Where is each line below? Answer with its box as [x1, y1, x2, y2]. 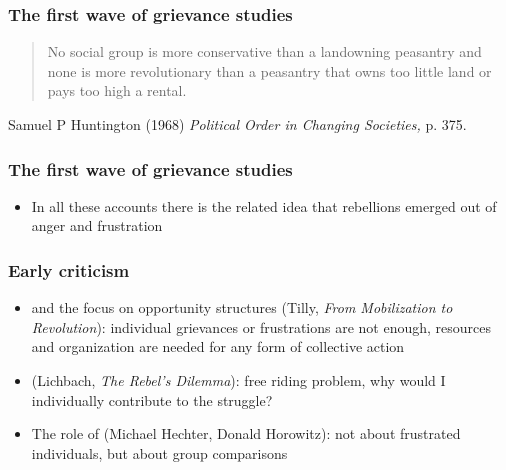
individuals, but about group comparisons [31, 442, 288, 463]
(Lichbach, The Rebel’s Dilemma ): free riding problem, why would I [31, 370, 446, 390]
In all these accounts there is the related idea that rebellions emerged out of [31, 195, 497, 216]
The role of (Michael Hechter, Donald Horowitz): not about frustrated [31, 423, 461, 444]
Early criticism [8, 257, 130, 282]
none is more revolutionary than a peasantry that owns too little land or [47, 60, 492, 81]
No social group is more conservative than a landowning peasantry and [47, 41, 482, 62]
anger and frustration [31, 215, 163, 236]
